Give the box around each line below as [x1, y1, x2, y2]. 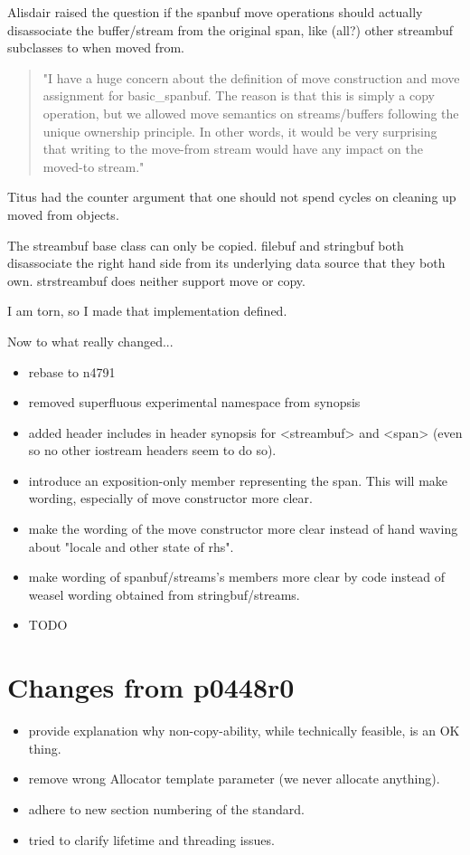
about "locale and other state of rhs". [28, 537, 234, 556]
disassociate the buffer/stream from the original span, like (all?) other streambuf [7, 20, 454, 39]
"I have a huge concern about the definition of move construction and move [42, 68, 460, 87]
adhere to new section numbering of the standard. [28, 799, 305, 818]
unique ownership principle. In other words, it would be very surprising [42, 121, 437, 140]
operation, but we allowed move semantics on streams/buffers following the [42, 103, 459, 122]
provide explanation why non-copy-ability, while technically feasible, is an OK [28, 721, 460, 740]
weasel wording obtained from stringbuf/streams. [28, 584, 300, 603]
